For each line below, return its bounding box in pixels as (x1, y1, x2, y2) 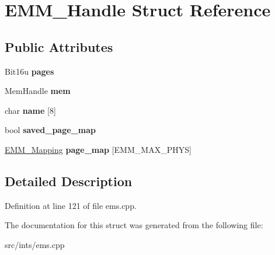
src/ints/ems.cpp (5, 238, 65, 250)
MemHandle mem (5, 85, 71, 97)
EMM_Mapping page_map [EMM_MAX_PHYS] (5, 143, 192, 155)
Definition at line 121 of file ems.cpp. (5, 199, 137, 211)
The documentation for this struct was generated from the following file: (5, 219, 263, 231)
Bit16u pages (5, 65, 54, 77)
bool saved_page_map (5, 124, 96, 136)
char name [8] (5, 104, 56, 116)
